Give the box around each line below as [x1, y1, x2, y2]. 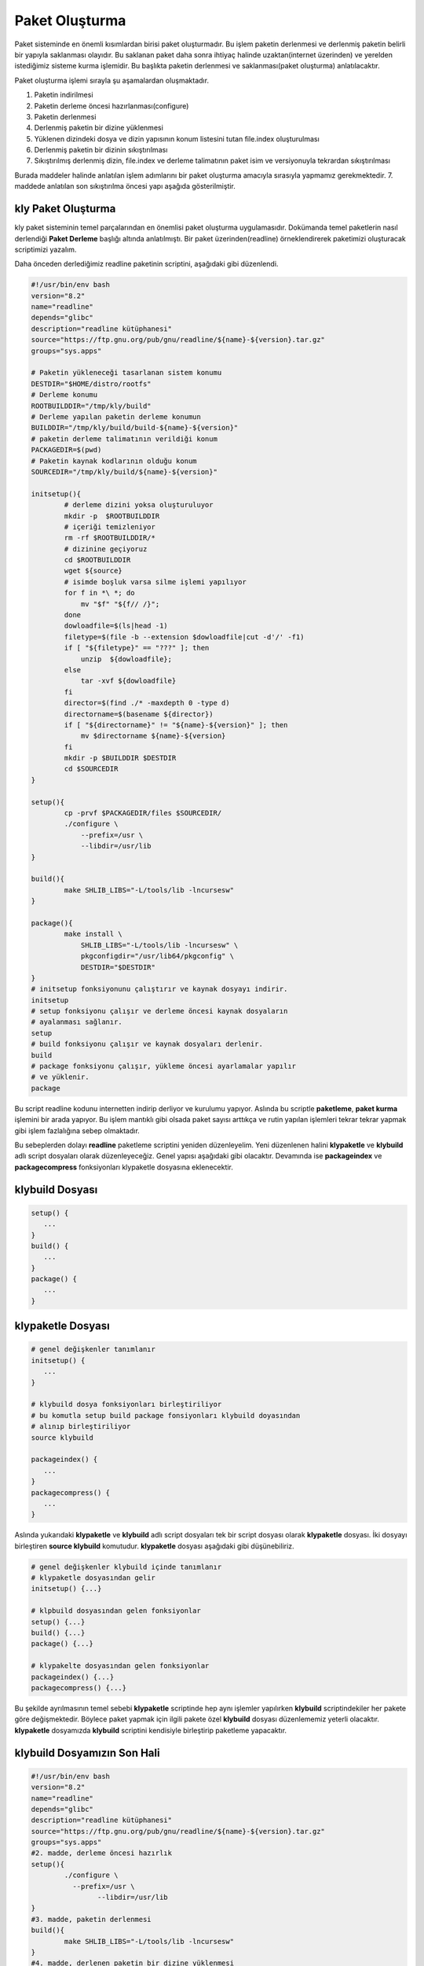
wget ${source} [64, 566, 123, 576]
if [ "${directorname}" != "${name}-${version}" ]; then [64, 720, 288, 729]
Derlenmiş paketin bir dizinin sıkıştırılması [34, 145, 168, 155]
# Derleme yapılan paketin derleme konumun [31, 412, 202, 421]
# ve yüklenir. [31, 1073, 90, 1081]
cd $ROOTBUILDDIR [64, 555, 131, 565]
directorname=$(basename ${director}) [64, 709, 214, 719]
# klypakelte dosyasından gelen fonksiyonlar [31, 1662, 210, 1670]
